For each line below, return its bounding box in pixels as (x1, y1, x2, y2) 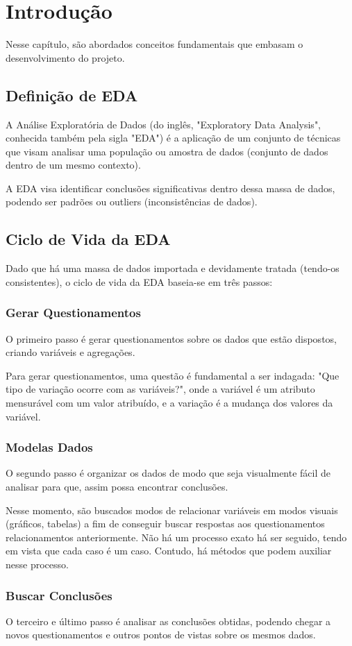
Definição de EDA (6, 84, 138, 105)
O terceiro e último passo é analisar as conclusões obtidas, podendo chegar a (6, 613, 331, 628)
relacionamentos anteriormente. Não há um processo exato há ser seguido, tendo (6, 529, 347, 544)
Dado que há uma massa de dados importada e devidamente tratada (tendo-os (6, 261, 340, 275)
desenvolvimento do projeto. (6, 50, 125, 65)
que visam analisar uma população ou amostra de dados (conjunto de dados (6, 144, 328, 158)
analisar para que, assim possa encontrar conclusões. (6, 479, 228, 494)
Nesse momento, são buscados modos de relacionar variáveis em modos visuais (6, 502, 338, 517)
